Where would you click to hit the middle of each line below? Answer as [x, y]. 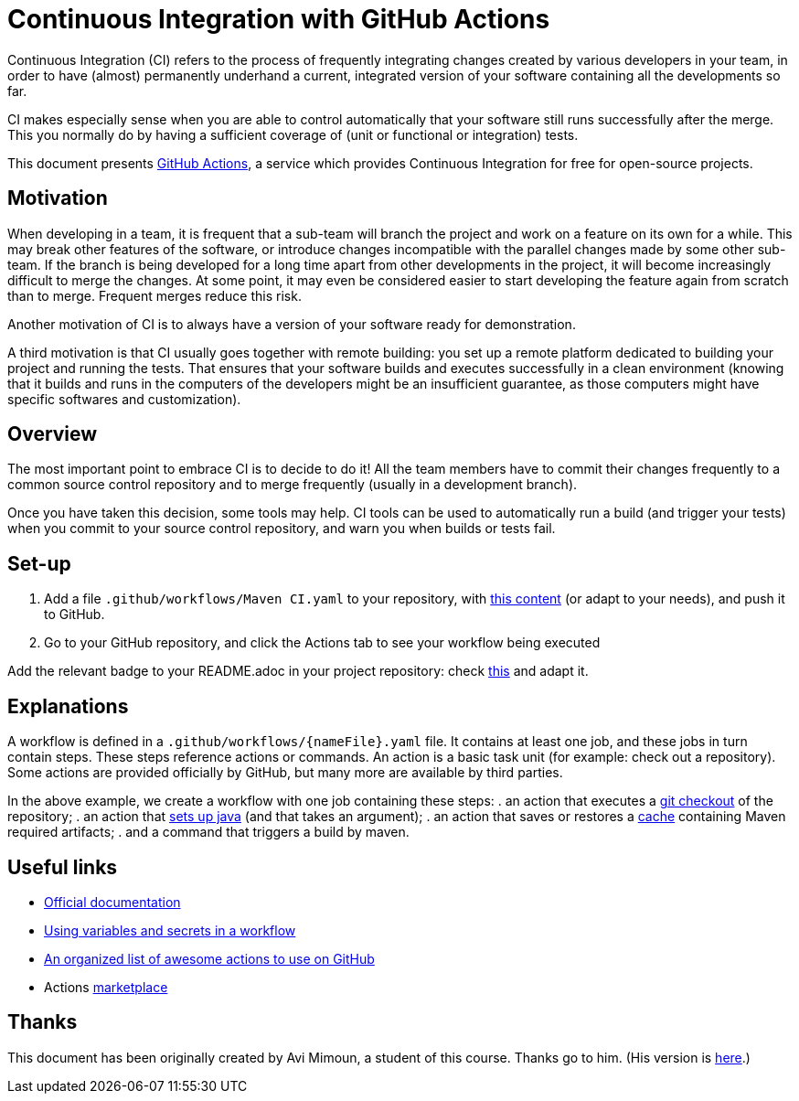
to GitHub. [75, 615]
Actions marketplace [106, 987]
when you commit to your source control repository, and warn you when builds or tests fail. [282, 529]
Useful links [63, 867]
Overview [53, 434]
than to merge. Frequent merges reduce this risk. [154, 295]
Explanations [68, 706]
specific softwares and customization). [124, 399]
